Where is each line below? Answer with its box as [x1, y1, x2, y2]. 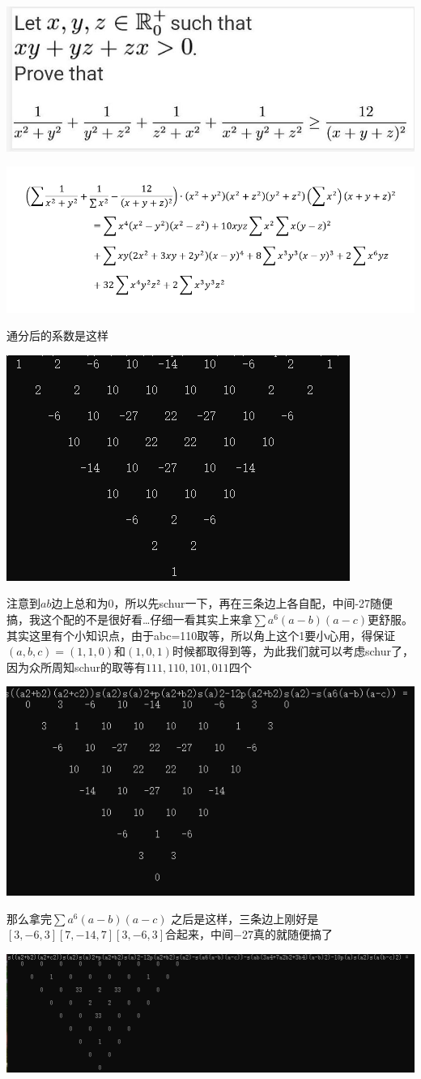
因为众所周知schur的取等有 [6, 658, 147, 675]
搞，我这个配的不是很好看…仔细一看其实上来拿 [6, 611, 253, 628]
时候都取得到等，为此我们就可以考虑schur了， [172, 643, 414, 660]
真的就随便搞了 [253, 926, 333, 943]
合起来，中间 [165, 926, 234, 943]
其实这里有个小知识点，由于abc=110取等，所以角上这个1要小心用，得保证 [6, 626, 396, 643]
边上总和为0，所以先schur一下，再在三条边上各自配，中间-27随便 [51, 595, 393, 612]
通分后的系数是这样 [6, 327, 108, 344]
